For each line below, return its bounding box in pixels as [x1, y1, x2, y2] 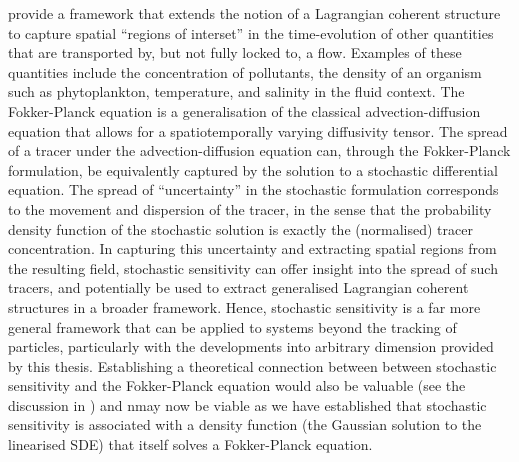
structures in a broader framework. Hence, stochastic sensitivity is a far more [8, 296, 481, 317]
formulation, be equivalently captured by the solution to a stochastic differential [8, 159, 498, 180]
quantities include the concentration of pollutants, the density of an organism [8, 61, 482, 82]
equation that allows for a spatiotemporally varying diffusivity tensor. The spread [8, 120, 508, 141]
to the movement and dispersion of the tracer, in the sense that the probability [8, 198, 492, 219]
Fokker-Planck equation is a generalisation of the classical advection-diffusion [8, 100, 481, 121]
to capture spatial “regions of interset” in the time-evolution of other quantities [8, 22, 494, 43]
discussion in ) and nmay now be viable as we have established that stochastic [8, 394, 487, 415]
